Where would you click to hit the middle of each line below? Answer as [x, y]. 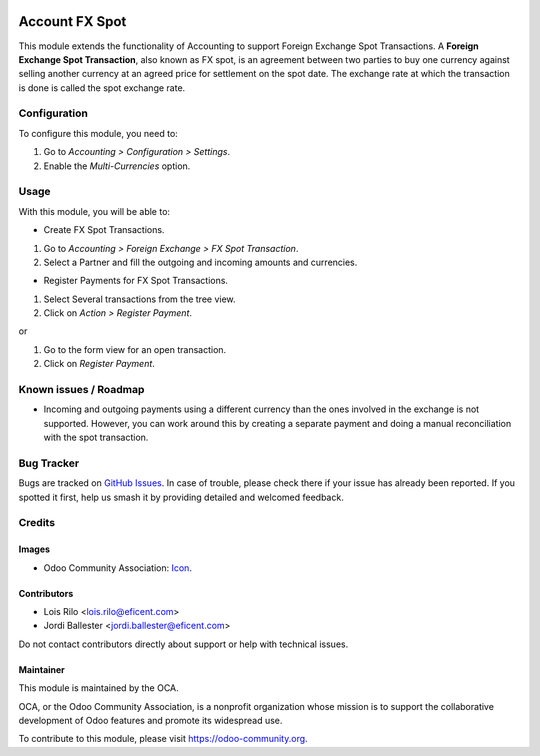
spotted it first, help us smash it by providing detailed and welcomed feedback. [181, 497]
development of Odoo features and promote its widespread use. [150, 721]
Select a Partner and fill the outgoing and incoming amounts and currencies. [200, 262]
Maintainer [41, 669]
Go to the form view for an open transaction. [135, 349]
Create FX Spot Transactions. [104, 230]
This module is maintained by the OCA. [98, 688]
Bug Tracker [49, 463]
